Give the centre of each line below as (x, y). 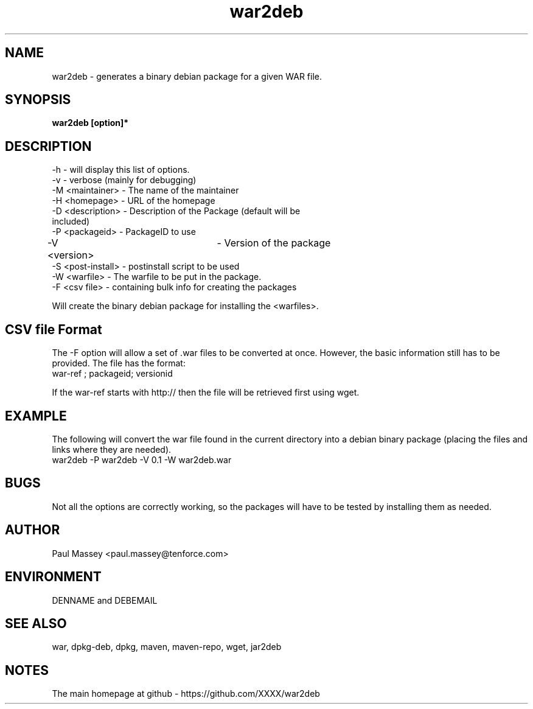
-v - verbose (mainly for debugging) (124, 180)
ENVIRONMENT (53, 577)
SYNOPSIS (38, 100)
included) (71, 222)
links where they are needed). (112, 449)
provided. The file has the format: (119, 363)
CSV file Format (54, 329)
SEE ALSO (36, 623)
